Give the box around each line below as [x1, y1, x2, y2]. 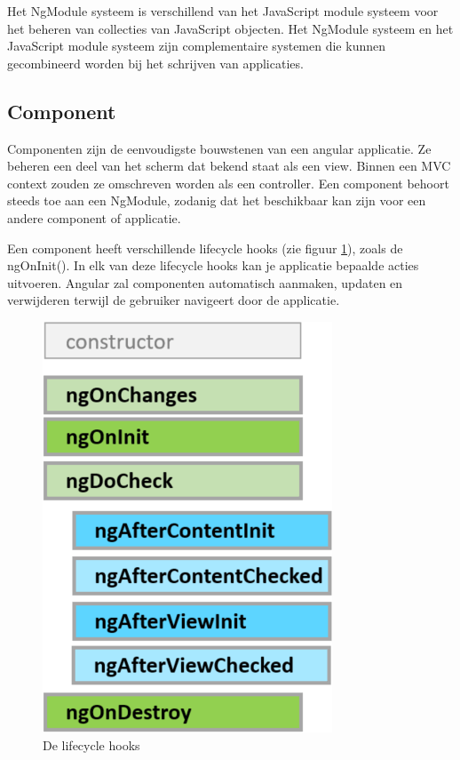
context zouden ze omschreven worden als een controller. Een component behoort [7, 173, 449, 192]
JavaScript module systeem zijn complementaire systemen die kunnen [7, 36, 385, 55]
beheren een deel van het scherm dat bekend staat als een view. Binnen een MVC [7, 156, 451, 175]
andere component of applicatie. [7, 208, 181, 227]
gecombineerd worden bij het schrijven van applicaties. [7, 53, 304, 72]
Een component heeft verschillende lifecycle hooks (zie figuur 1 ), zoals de [7, 238, 403, 257]
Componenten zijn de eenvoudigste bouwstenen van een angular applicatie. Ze [7, 139, 432, 157]
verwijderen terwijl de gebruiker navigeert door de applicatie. [7, 291, 340, 309]
